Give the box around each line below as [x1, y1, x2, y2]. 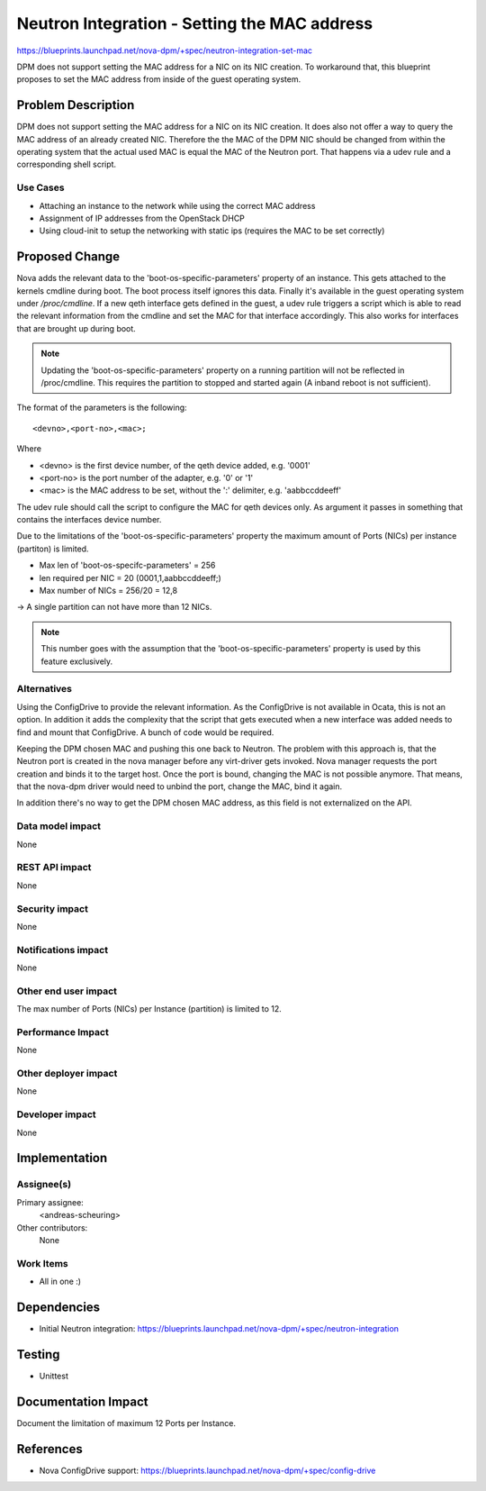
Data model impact [16, 820, 102, 832]
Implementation [16, 1150, 108, 1166]
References [16, 1441, 83, 1457]
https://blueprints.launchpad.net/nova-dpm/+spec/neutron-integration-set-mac [16, 45, 313, 56]
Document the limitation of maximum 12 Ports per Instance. [16, 1417, 236, 1428]
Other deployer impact [16, 1068, 118, 1080]
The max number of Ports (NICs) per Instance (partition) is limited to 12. [16, 1004, 283, 1014]
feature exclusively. [40, 656, 113, 667]
